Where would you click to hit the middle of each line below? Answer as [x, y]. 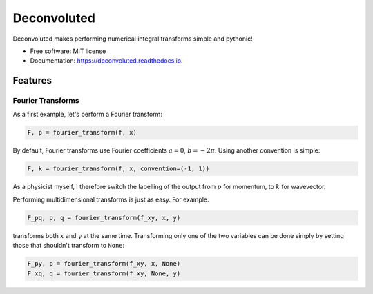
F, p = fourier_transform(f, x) [82, 133]
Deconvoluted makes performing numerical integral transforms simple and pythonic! [133, 39]
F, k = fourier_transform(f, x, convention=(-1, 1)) [118, 169]
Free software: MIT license [68, 51]
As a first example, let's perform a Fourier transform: [87, 115]
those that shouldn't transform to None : [69, 246]
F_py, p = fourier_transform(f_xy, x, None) [104, 264]
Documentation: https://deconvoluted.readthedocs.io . [106, 61]
